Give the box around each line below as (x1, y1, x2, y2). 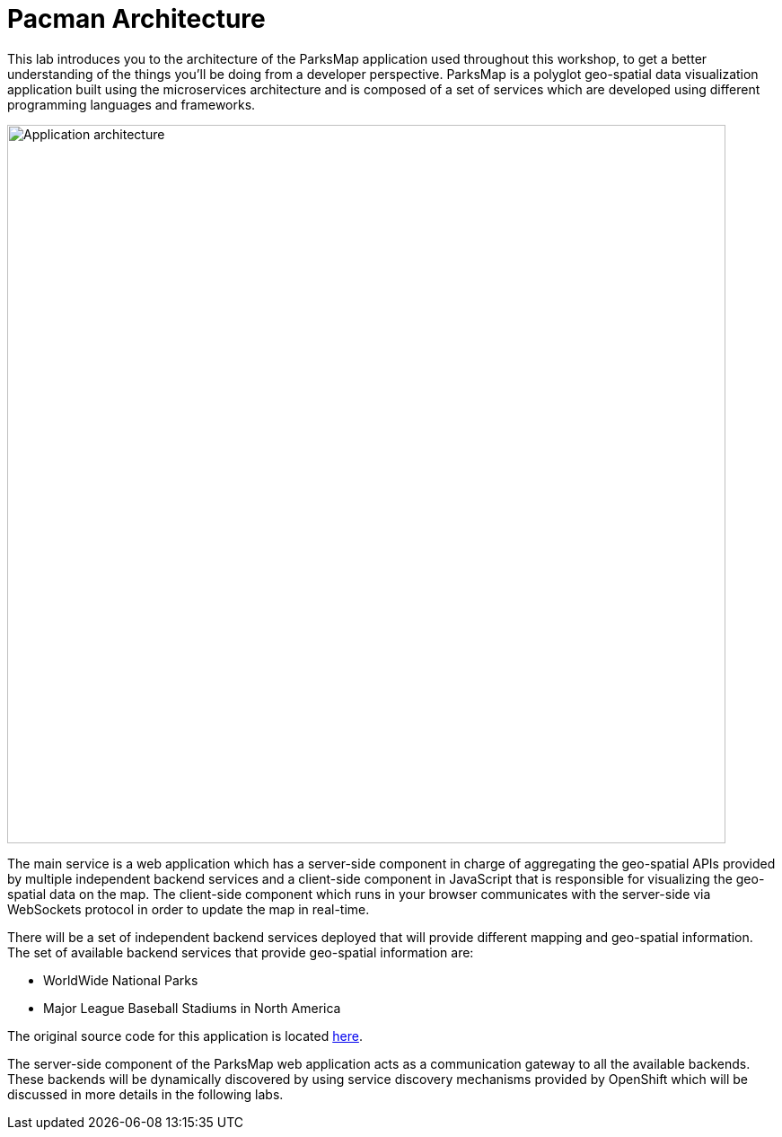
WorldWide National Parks (43, 972, 198, 988)
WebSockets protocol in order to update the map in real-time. (7, 901, 370, 917)
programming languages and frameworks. (7, 96, 256, 112)
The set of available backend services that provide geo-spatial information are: (7, 944, 474, 960)
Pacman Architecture (7, 4, 266, 34)
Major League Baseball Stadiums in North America (43, 1000, 341, 1016)
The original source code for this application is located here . (7, 1027, 363, 1044)
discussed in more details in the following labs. (7, 1086, 284, 1102)
